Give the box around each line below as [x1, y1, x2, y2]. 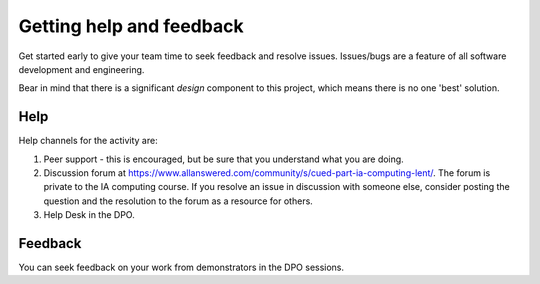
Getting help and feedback [18, 15, 244, 37]
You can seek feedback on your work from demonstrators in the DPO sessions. [18, 261, 345, 274]
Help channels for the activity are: [18, 135, 159, 147]
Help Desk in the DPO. [43, 209, 135, 221]
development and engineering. [18, 63, 145, 75]
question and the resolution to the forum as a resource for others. [43, 195, 314, 207]
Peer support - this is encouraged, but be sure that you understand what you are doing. [43, 153, 404, 165]
